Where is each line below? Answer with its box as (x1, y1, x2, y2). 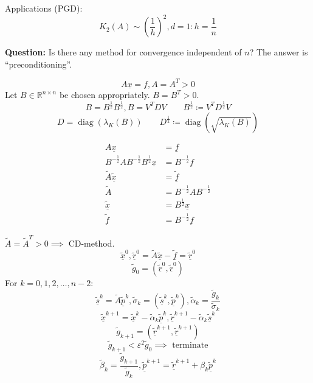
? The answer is (249, 46, 308, 58)
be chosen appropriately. (59, 88, 150, 100)
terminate (172, 340, 208, 350)
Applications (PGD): (5, 2, 83, 14)
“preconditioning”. (5, 57, 72, 70)
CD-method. (68, 236, 115, 249)
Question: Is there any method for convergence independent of (5, 46, 242, 58)
